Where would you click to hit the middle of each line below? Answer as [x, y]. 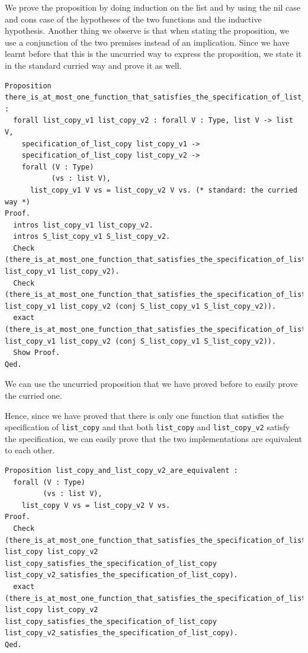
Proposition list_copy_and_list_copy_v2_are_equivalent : [121, 471]
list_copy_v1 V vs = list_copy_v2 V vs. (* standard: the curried [163, 190]
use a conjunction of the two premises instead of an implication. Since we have [147, 42]
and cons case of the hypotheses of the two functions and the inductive [133, 19]
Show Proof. [37, 353]
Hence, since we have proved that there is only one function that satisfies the [144, 415]
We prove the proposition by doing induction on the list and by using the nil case [153, 7]
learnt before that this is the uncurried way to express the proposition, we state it [153, 54]
